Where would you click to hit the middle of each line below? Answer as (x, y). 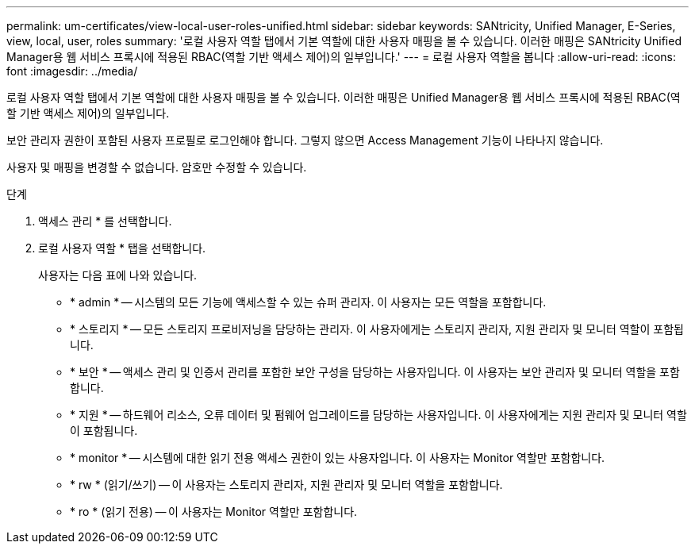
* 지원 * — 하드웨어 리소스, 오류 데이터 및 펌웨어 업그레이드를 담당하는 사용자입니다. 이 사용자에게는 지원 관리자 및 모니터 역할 (378, 415)
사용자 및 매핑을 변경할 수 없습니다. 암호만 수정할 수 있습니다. (157, 167)
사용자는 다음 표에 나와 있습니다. (118, 275)
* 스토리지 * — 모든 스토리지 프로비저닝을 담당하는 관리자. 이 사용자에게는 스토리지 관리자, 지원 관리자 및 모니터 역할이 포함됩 (377, 329)
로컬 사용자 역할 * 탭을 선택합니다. (122, 248)
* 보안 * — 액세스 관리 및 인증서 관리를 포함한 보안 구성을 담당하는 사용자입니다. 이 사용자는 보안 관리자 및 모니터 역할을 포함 (375, 372)
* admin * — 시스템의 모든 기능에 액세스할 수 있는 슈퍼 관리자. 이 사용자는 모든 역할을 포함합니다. (308, 302)
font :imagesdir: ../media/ (72, 71)
